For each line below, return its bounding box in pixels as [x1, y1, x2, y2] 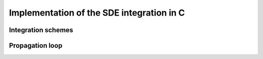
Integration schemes [9, 26, 74, 34]
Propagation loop [9, 41, 63, 50]
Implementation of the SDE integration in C [9, 7, 185, 18]
